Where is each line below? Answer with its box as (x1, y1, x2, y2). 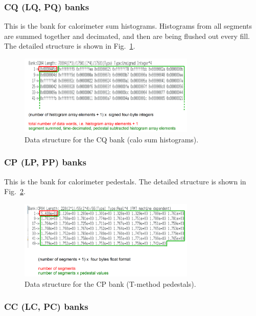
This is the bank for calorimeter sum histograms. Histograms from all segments (4, 20, 252, 31)
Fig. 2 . (4, 186, 26, 197)
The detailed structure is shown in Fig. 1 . (4, 40, 135, 51)
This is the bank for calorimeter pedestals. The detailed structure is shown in (4, 176, 246, 186)
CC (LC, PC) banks (4, 300, 88, 313)
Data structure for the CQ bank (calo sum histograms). (25, 134, 199, 144)
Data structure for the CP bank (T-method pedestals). (25, 278, 196, 289)
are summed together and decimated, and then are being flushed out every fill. (4, 30, 250, 41)
